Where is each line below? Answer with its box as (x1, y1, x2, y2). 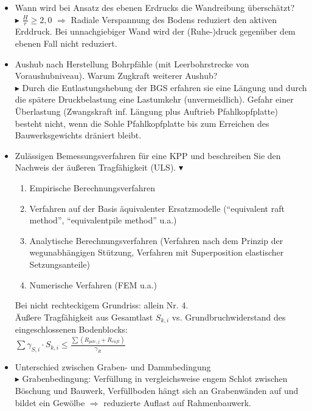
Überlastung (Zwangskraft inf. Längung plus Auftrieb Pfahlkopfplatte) (15, 104, 278, 117)
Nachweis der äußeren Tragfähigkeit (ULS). (15, 161, 176, 174)
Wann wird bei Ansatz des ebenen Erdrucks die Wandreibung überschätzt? (15, 1, 295, 13)
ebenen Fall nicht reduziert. (15, 37, 117, 50)
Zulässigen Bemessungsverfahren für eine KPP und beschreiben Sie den (15, 149, 281, 161)
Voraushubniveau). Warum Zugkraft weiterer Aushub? (15, 69, 218, 82)
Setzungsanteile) (29, 257, 90, 270)
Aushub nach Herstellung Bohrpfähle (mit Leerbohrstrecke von (15, 57, 249, 70)
